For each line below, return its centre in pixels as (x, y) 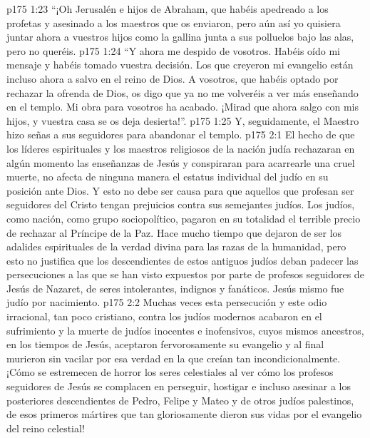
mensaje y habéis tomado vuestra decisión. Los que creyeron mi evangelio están (180, 65)
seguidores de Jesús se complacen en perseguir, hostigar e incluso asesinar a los (179, 386)
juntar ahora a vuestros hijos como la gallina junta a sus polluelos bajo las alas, (180, 37)
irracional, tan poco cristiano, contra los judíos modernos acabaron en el (164, 316)
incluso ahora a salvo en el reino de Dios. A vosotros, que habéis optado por (173, 78)
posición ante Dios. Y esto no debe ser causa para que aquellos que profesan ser (180, 190)
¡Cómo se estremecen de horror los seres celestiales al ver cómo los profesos (170, 372)
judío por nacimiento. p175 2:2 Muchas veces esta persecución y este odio (167, 302)
